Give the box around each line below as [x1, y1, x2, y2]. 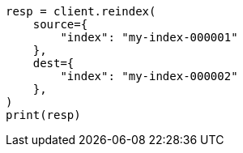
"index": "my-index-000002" [60, 70, 238, 83]
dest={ [32, 57, 75, 70]
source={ [32, 18, 88, 31]
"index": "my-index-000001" [60, 31, 238, 44]
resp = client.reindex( [6, 5, 156, 18]
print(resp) [6, 108, 81, 121]
